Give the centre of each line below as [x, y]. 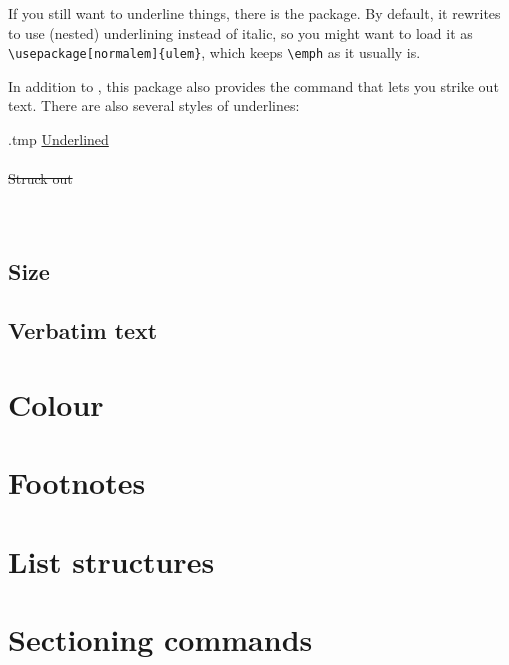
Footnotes [77, 482]
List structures [111, 560]
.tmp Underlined [58, 139]
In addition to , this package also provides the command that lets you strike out [253, 85]
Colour [56, 403]
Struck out [40, 178]
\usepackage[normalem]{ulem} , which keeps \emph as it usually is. [214, 52]
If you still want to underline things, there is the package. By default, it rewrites [254, 13]
